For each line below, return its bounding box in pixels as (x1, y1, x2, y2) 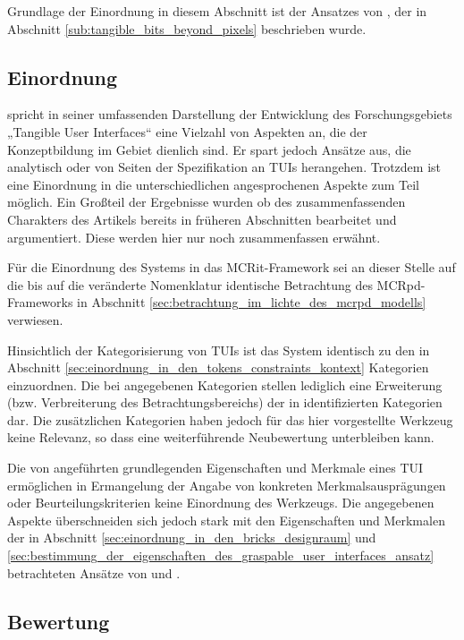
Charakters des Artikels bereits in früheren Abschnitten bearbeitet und (7, 209, 397, 228)
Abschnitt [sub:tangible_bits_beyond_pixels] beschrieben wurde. (7, 19, 367, 38)
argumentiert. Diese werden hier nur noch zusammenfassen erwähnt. (7, 227, 381, 246)
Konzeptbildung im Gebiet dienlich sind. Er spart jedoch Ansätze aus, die (7, 140, 411, 158)
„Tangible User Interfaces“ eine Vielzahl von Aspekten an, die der (7, 122, 367, 141)
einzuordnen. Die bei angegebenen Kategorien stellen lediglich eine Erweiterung (7, 375, 443, 394)
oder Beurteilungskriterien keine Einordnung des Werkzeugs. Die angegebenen (7, 493, 434, 512)
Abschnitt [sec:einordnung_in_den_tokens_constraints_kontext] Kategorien (7, 358, 429, 377)
